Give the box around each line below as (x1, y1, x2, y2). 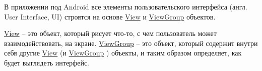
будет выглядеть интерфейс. (4, 57, 90, 67)
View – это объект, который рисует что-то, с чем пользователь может (4, 28, 217, 38)
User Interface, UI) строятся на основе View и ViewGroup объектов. (4, 11, 216, 21)
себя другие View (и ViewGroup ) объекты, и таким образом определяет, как (4, 47, 242, 58)
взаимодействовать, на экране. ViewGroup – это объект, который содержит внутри (4, 37, 258, 48)
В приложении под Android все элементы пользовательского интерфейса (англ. (4, 1, 247, 11)
